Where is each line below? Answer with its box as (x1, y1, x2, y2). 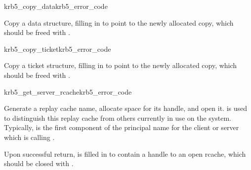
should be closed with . (4, 158, 74, 169)
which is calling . (4, 132, 55, 142)
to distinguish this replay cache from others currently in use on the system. (4, 112, 231, 123)
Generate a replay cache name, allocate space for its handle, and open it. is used (4, 103, 248, 113)
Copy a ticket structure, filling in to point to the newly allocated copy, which (4, 60, 237, 70)
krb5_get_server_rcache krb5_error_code (4, 86, 132, 97)
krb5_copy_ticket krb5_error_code (4, 43, 111, 54)
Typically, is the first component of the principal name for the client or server (4, 122, 239, 133)
